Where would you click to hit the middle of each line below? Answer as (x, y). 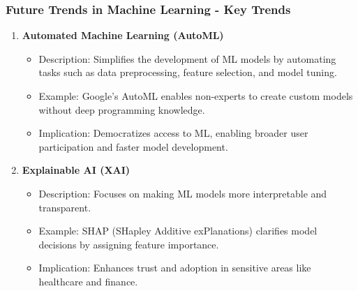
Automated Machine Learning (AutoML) (123, 35)
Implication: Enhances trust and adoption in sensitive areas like (175, 268)
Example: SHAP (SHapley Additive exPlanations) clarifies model (178, 231)
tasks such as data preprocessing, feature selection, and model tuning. (188, 72)
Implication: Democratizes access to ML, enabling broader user (173, 133)
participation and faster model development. (133, 146)
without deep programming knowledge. (122, 109)
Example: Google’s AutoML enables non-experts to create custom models (196, 96)
